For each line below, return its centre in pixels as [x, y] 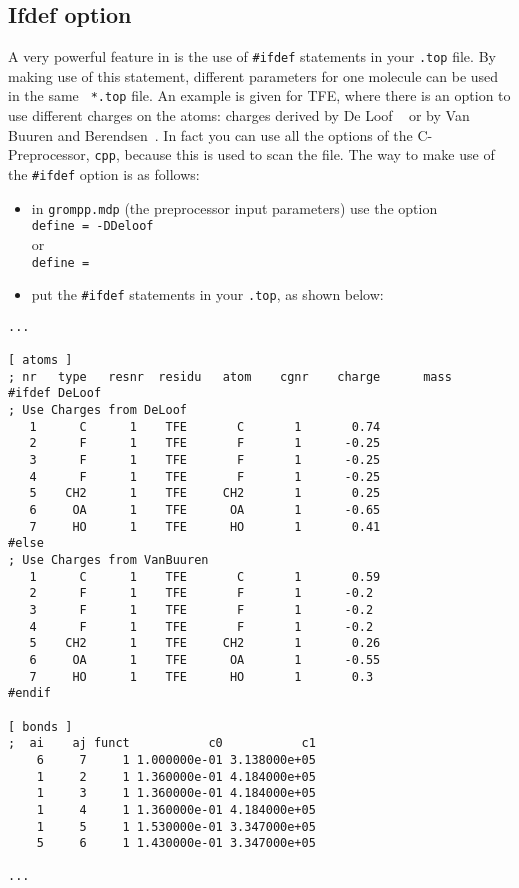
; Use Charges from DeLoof [97, 410]
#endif [29, 693]
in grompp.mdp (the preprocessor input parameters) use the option [234, 207]
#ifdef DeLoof [55, 393]
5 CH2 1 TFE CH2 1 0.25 [205, 493]
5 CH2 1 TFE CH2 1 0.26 [205, 643]
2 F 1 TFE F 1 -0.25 [205, 443]
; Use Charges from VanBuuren [108, 560]
